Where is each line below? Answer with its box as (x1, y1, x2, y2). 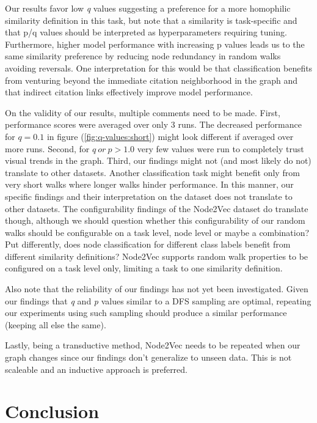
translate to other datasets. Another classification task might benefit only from (5, 166, 300, 178)
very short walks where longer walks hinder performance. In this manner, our (5, 178, 294, 191)
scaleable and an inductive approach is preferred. (5, 362, 188, 375)
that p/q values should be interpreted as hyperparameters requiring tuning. (5, 26, 287, 39)
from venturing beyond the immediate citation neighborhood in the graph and (5, 73, 297, 86)
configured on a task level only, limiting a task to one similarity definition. (5, 262, 283, 274)
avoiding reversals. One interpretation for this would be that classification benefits (5, 61, 313, 74)
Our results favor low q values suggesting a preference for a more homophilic (5, 2, 291, 14)
